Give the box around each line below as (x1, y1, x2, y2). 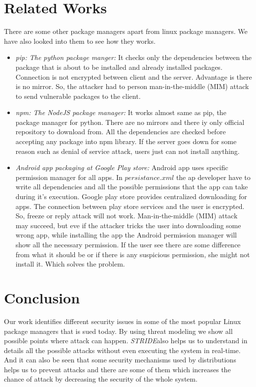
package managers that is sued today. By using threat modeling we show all (4, 326, 233, 336)
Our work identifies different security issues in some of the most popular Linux (4, 316, 241, 326)
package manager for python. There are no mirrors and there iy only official (15, 117, 245, 127)
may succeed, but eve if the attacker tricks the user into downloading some (15, 220, 241, 230)
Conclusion (4, 287, 80, 307)
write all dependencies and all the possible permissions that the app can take (15, 181, 248, 192)
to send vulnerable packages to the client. (15, 90, 141, 101)
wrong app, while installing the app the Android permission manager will (15, 230, 237, 240)
